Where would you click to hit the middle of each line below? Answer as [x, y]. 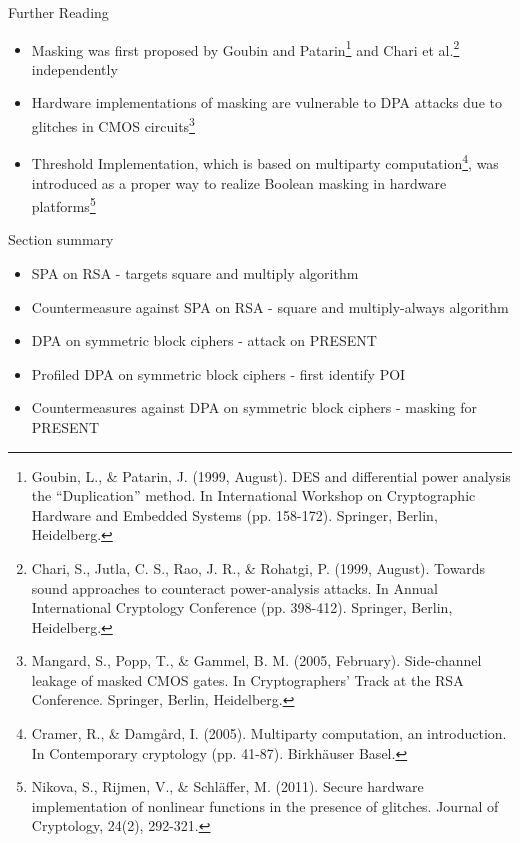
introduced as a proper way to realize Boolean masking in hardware [239, 182]
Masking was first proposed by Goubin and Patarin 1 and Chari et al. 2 [245, 48]
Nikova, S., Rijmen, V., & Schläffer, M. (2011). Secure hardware [227, 786]
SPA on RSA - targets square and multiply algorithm [195, 272]
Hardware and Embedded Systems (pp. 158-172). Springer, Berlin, [234, 514]
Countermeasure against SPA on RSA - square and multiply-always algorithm [270, 306]
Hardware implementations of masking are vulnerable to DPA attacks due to [266, 102]
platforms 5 [63, 204]
